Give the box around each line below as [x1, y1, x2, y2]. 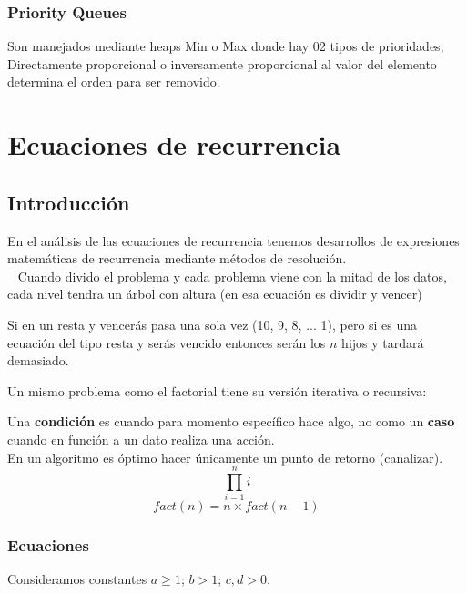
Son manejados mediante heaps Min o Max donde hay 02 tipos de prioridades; [7, 36, 444, 56]
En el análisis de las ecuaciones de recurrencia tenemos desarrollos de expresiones [7, 230, 460, 250]
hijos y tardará [341, 333, 424, 352]
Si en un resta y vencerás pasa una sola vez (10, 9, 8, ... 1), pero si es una [7, 314, 418, 333]
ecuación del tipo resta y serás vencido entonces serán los [7, 333, 326, 352]
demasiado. [7, 351, 69, 370]
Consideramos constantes [7, 569, 147, 589]
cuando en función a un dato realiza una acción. [7, 429, 275, 448]
